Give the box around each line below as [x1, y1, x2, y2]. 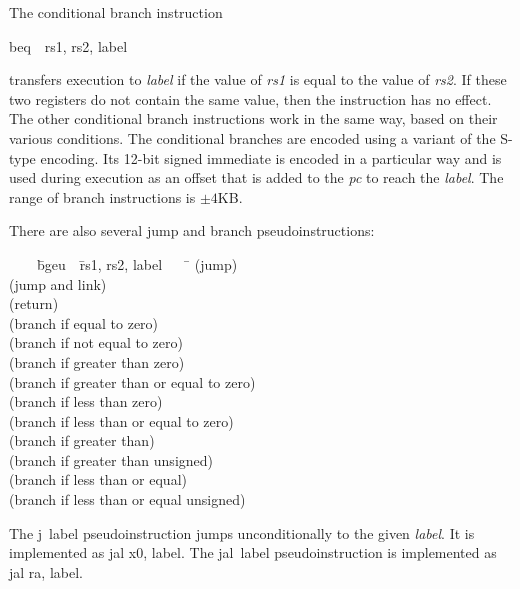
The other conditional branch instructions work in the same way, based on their [9, 108, 498, 129]
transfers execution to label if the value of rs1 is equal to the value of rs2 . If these [9, 69, 507, 90]
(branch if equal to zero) [9, 312, 159, 333]
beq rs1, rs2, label [9, 35, 128, 56]
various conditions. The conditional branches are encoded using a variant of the [9, 127, 496, 148]
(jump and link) [9, 273, 107, 294]
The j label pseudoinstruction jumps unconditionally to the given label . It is [9, 522, 475, 543]
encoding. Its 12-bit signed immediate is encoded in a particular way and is [40, 147, 502, 168]
